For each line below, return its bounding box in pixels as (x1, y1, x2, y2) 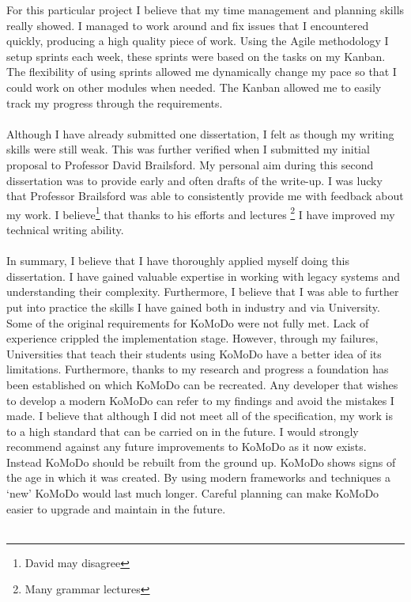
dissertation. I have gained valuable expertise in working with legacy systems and (6, 267, 400, 284)
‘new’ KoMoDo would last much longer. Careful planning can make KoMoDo (6, 485, 379, 502)
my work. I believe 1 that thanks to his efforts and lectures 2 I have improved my (6, 203, 395, 222)
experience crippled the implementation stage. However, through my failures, (6, 330, 379, 346)
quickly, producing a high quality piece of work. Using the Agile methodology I (6, 32, 389, 49)
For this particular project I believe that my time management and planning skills (6, 2, 405, 17)
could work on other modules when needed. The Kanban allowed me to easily (6, 78, 382, 95)
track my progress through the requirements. (6, 94, 223, 111)
